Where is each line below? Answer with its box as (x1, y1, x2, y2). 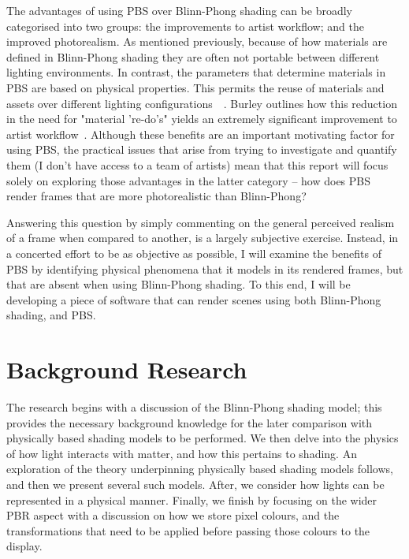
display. (6, 538, 43, 554)
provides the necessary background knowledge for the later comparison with (6, 414, 373, 430)
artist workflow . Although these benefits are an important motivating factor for (6, 125, 395, 142)
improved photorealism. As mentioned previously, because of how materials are (6, 33, 388, 50)
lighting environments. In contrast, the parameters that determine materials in (6, 64, 386, 80)
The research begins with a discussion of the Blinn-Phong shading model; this (6, 399, 382, 415)
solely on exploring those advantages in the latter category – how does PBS (6, 172, 371, 188)
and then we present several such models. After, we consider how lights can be (6, 475, 385, 492)
